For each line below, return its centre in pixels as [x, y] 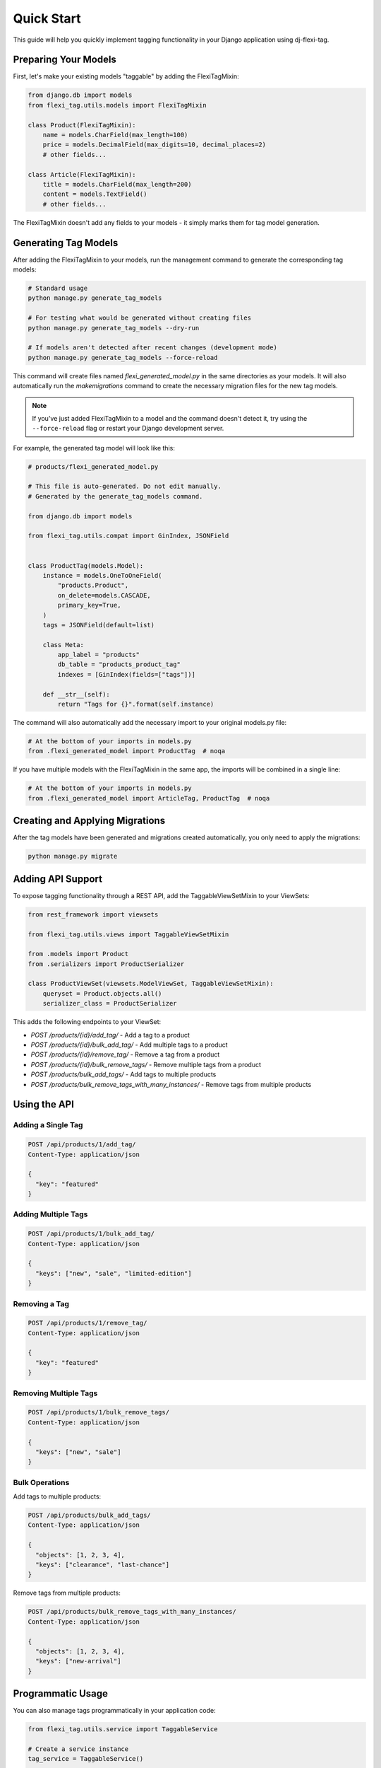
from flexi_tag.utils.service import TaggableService [123, 1729]
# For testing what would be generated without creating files [140, 318]
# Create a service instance [78, 1749]
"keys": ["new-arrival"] [78, 1661]
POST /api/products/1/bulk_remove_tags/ [98, 1412]
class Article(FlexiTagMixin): [82, 174]
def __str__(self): [77, 694]
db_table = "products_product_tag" [119, 664]
